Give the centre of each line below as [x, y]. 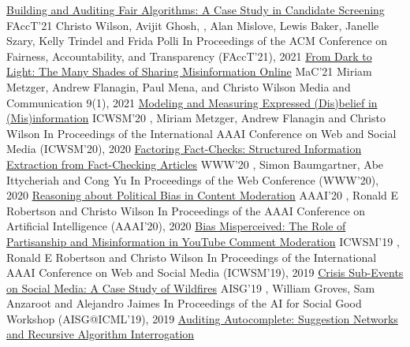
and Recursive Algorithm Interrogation [101, 334]
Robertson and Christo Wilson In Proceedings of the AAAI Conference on [186, 210]
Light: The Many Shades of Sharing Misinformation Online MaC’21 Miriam [189, 71]
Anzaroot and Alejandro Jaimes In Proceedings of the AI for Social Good [184, 303]
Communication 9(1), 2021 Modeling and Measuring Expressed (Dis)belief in [192, 102]
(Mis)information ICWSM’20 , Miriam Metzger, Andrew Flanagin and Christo [196, 118]
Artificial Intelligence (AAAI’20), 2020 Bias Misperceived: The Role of [176, 226]
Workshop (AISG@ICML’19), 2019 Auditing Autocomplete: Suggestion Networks [202, 318]
